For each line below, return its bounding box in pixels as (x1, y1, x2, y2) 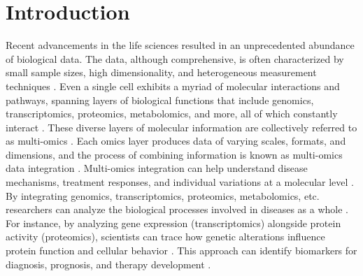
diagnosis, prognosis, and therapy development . (6, 256, 211, 271)
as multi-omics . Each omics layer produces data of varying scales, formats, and (6, 133, 346, 148)
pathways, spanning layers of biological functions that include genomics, (6, 92, 314, 107)
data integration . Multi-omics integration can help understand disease (6, 161, 308, 175)
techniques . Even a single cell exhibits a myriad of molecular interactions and (6, 78, 340, 93)
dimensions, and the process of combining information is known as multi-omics (6, 147, 343, 161)
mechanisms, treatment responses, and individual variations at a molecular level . (6, 175, 355, 189)
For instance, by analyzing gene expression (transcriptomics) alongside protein (6, 215, 341, 230)
